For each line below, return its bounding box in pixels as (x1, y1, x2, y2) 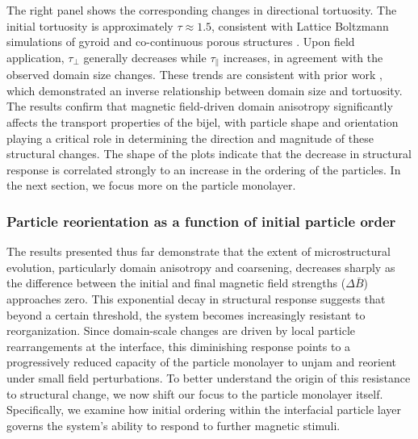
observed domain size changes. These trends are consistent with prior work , (6, 66, 382, 83)
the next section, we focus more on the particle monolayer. (6, 177, 296, 194)
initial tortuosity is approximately (6, 17, 173, 34)
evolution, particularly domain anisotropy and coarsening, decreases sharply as (6, 258, 395, 275)
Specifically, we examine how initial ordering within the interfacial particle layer (6, 401, 402, 418)
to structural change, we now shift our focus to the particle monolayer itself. (6, 385, 383, 402)
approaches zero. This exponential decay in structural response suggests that (6, 290, 386, 307)
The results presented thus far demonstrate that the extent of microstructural (6, 243, 391, 260)
